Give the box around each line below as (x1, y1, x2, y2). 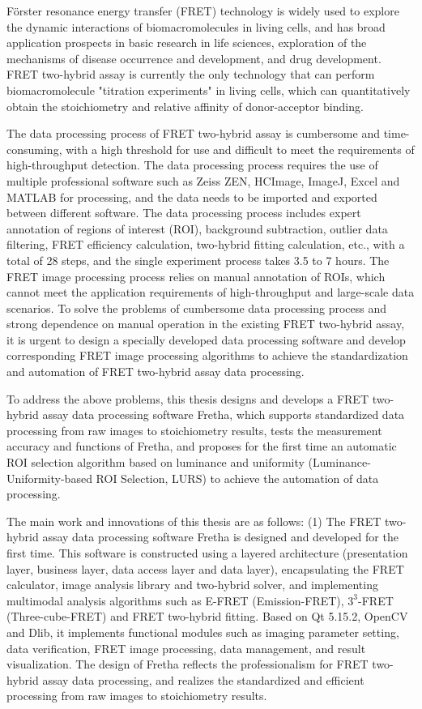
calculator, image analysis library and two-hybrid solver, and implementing (6, 576, 378, 593)
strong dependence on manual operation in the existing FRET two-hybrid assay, (6, 315, 405, 332)
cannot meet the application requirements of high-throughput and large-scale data (6, 284, 415, 301)
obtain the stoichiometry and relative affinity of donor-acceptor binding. (6, 97, 364, 114)
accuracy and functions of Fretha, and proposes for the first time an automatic (6, 438, 397, 455)
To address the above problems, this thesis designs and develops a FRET (6, 390, 369, 407)
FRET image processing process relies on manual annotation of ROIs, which (6, 267, 386, 284)
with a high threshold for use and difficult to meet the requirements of (66, 140, 415, 157)
